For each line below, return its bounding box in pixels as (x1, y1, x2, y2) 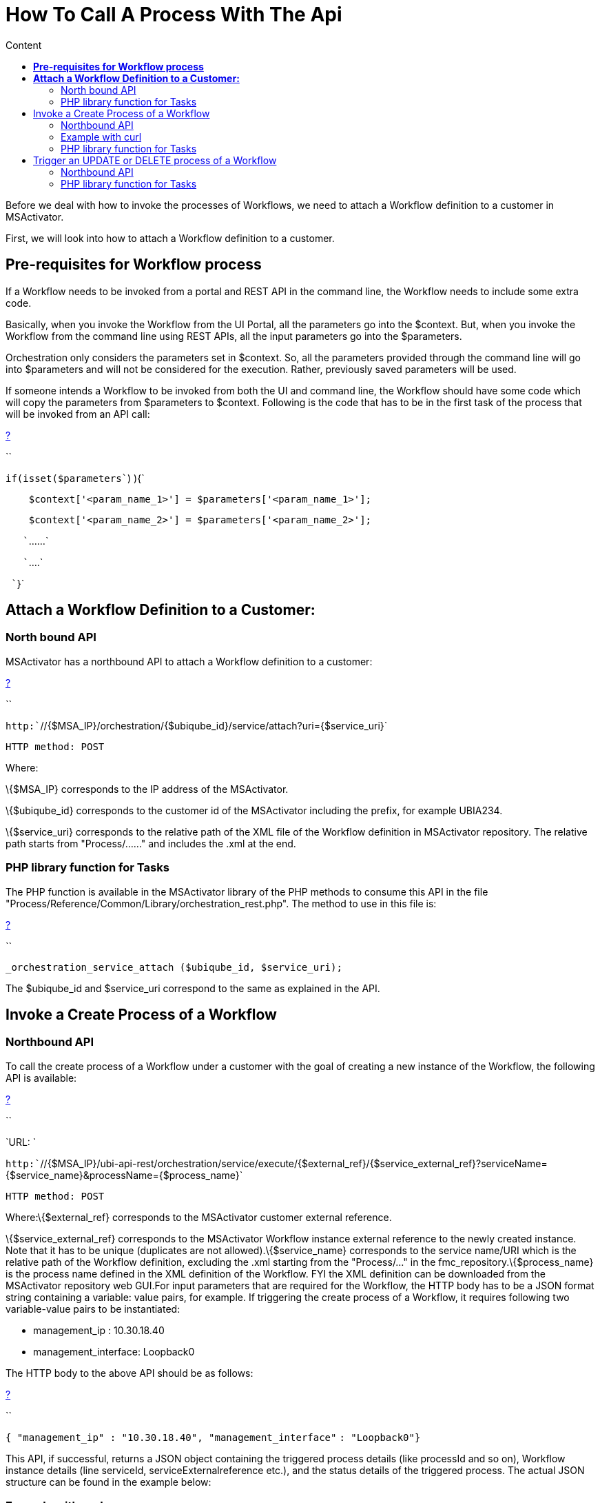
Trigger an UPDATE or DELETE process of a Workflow (33, 154, 277, 166)
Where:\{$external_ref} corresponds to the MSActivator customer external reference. (6, 1211, 392, 1223)
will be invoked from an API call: (6, 407, 150, 420)
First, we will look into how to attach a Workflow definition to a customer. (6, 232, 335, 244)
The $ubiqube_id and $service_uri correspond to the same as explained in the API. (6, 982, 380, 994)
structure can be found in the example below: (6, 1475, 211, 1488)
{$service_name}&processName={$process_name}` (6, 1169, 243, 1181)
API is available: (6, 1071, 77, 1084)
